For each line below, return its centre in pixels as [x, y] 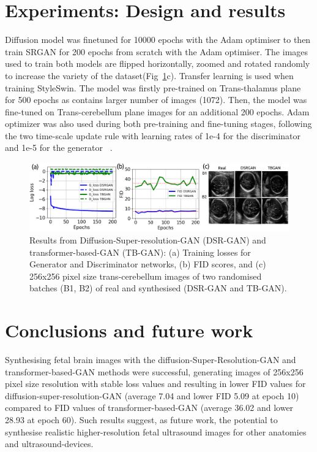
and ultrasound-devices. [49, 444]
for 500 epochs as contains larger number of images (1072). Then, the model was [156, 100]
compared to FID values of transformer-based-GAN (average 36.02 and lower [149, 408]
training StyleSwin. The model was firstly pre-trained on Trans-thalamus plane [153, 87]
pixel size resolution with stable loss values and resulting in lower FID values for [155, 384]
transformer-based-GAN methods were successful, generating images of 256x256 [154, 371]
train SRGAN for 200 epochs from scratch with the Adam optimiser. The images [157, 51]
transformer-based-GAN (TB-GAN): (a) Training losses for [140, 252]
